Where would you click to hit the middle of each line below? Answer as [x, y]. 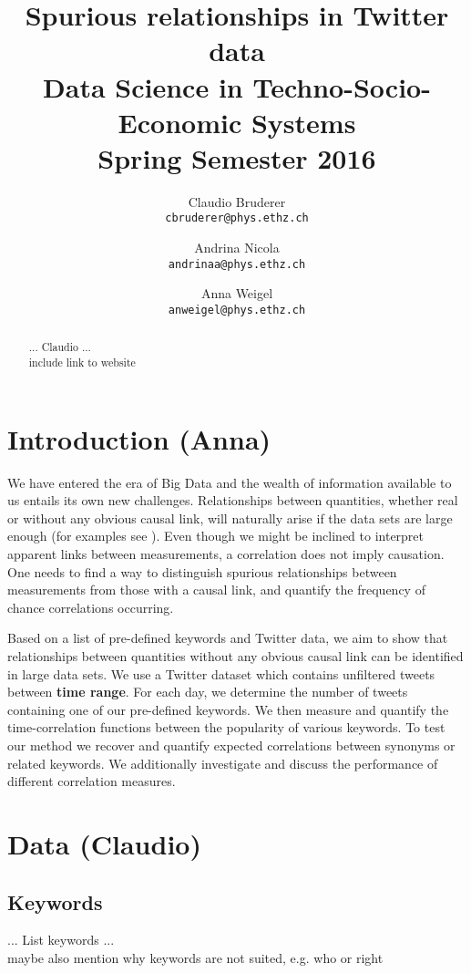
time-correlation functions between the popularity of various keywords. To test [226, 727]
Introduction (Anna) [139, 438]
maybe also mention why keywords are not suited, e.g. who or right [195, 957]
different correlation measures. [92, 781]
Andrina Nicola [237, 248]
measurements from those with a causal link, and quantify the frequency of [216, 590]
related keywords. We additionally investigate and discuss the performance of [223, 763]
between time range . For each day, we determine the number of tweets [208, 692]
